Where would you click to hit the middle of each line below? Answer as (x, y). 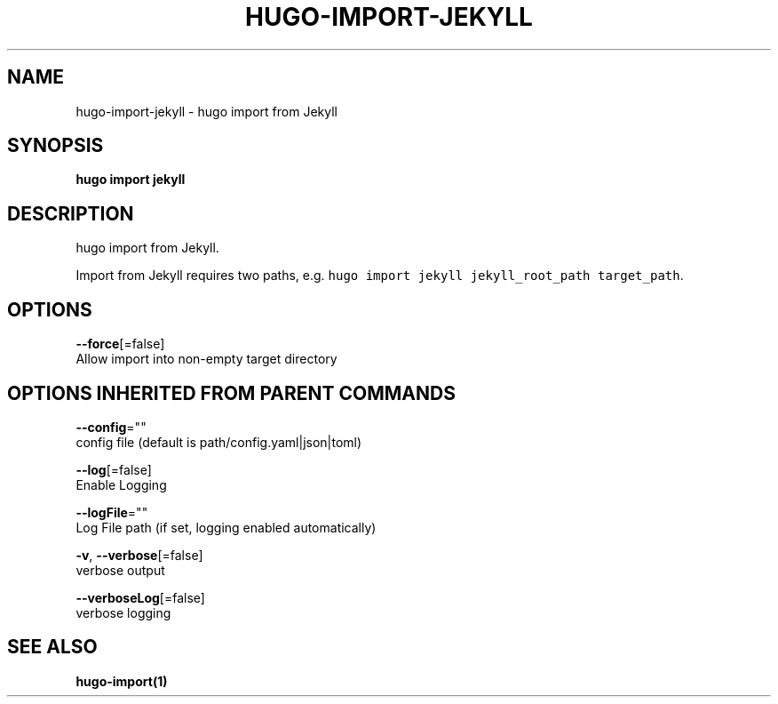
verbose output (120, 570)
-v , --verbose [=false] (139, 555)
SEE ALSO (52, 647)
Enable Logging (121, 484)
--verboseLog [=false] (140, 597)
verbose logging (123, 612)
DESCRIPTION (71, 213)
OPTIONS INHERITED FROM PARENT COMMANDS (231, 393)
